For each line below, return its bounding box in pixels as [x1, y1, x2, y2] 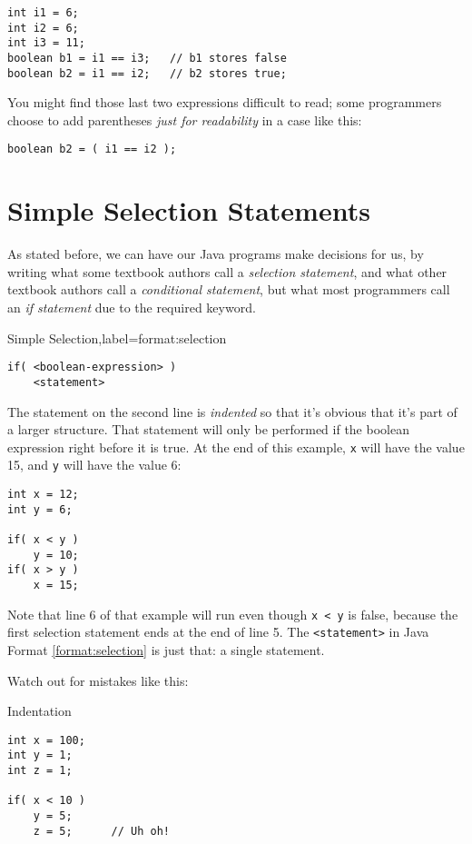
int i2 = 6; [7, 21, 79, 35]
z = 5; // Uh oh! [33, 824, 170, 838]
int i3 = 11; [7, 36, 85, 50]
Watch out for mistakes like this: [7, 670, 189, 690]
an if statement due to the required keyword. [7, 298, 256, 317]
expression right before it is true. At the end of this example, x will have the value [7, 437, 465, 456]
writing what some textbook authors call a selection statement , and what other [7, 262, 447, 281]
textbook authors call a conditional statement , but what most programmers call [7, 280, 450, 299]
